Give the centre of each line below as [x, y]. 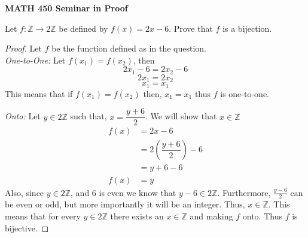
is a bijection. [247, 28]
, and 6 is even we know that [123, 192]
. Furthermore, [244, 192]
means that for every [43, 216]
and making [211, 216]
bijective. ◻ [27, 228]
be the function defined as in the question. [129, 48]
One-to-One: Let [35, 60]
